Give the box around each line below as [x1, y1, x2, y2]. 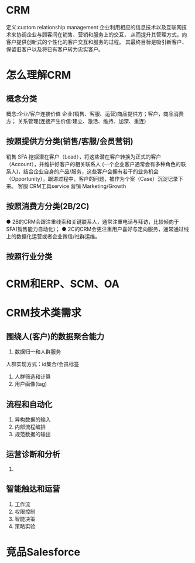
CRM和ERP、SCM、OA [6, 277, 120, 291]
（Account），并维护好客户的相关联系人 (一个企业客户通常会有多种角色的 [6, 160, 182, 167]
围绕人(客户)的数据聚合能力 [6, 331, 104, 341]
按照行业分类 [6, 251, 53, 261]
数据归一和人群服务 [14, 348, 61, 355]
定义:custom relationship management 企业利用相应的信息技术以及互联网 [6, 23, 182, 31]
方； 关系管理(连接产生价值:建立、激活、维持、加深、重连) [6, 117, 146, 124]
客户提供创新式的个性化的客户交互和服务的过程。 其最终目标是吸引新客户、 [6, 38, 187, 45]
